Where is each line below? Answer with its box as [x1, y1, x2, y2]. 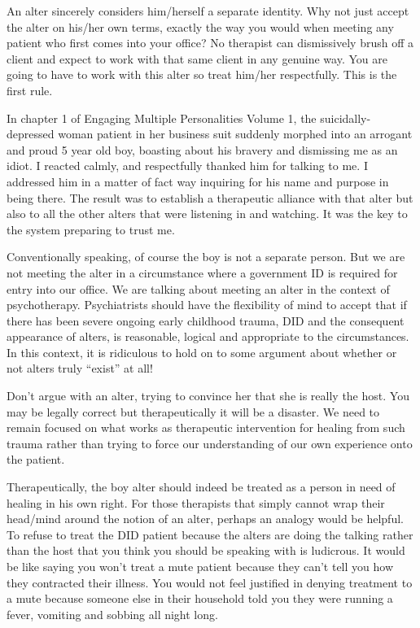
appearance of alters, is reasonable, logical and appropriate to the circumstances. [7, 328, 409, 345]
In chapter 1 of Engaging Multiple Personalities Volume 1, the [7, 109, 317, 126]
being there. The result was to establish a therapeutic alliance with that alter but [7, 189, 413, 206]
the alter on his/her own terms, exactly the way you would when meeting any [7, 18, 394, 35]
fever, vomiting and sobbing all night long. [7, 605, 218, 622]
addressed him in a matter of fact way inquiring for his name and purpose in [7, 172, 389, 190]
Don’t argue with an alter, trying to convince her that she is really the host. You [7, 387, 409, 404]
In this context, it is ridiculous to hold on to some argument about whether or [7, 343, 397, 360]
